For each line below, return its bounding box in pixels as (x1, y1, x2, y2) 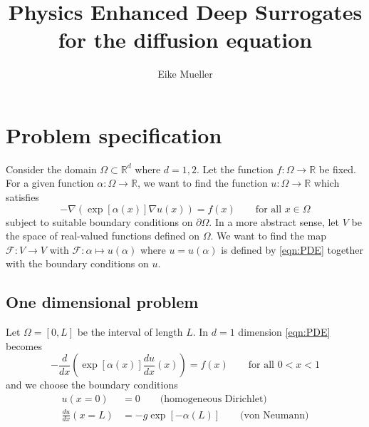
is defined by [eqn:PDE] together (221, 242, 364, 257)
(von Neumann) (240, 410, 309, 421)
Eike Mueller (157, 66, 213, 81)
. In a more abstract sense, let (209, 214, 340, 229)
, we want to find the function (137, 175, 268, 190)
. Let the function (196, 161, 274, 176)
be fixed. (318, 161, 356, 176)
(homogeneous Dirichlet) (160, 394, 267, 404)
